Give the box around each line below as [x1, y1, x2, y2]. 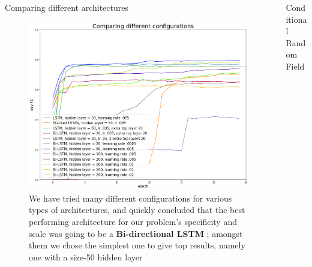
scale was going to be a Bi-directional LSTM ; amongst [29, 227, 243, 239]
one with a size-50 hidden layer [29, 250, 143, 263]
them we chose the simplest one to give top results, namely [29, 239, 245, 251]
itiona [286, 13, 307, 25]
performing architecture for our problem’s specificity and [29, 215, 237, 228]
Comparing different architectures [5, 1, 128, 13]
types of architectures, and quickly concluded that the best [29, 203, 245, 216]
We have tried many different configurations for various [29, 191, 232, 204]
